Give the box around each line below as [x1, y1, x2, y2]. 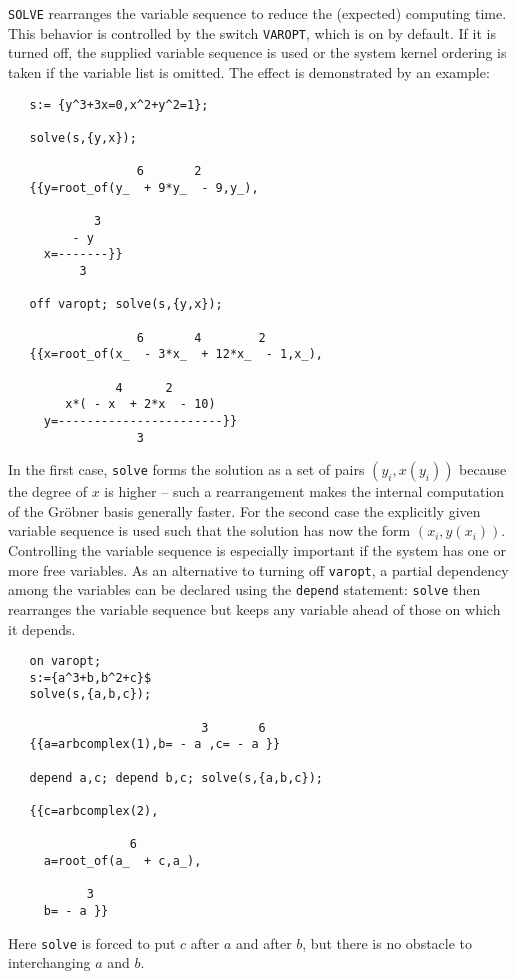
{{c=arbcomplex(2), [29, 804, 159, 819]
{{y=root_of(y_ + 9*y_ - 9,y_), [29, 180, 259, 195]
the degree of [8, 481, 87, 502]
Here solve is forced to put [8, 932, 176, 953]
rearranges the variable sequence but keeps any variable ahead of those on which [8, 598, 501, 619]
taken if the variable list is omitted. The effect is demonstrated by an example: [8, 61, 490, 82]
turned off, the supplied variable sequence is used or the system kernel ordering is [8, 42, 507, 63]
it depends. [8, 618, 76, 639]
